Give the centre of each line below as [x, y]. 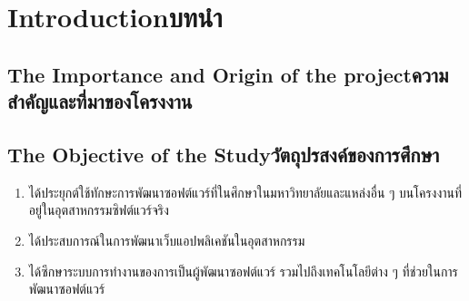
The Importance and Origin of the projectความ [228, 74]
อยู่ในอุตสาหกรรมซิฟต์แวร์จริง [99, 210]
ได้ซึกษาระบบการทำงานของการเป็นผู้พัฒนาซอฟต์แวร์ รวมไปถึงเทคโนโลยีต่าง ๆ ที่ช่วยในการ [243, 271]
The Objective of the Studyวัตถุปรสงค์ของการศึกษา [224, 154]
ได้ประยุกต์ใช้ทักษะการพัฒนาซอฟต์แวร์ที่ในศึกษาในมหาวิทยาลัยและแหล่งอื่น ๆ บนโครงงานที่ [245, 192]
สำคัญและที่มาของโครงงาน [100, 101]
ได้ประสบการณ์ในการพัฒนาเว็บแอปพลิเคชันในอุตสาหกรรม [167, 240]
